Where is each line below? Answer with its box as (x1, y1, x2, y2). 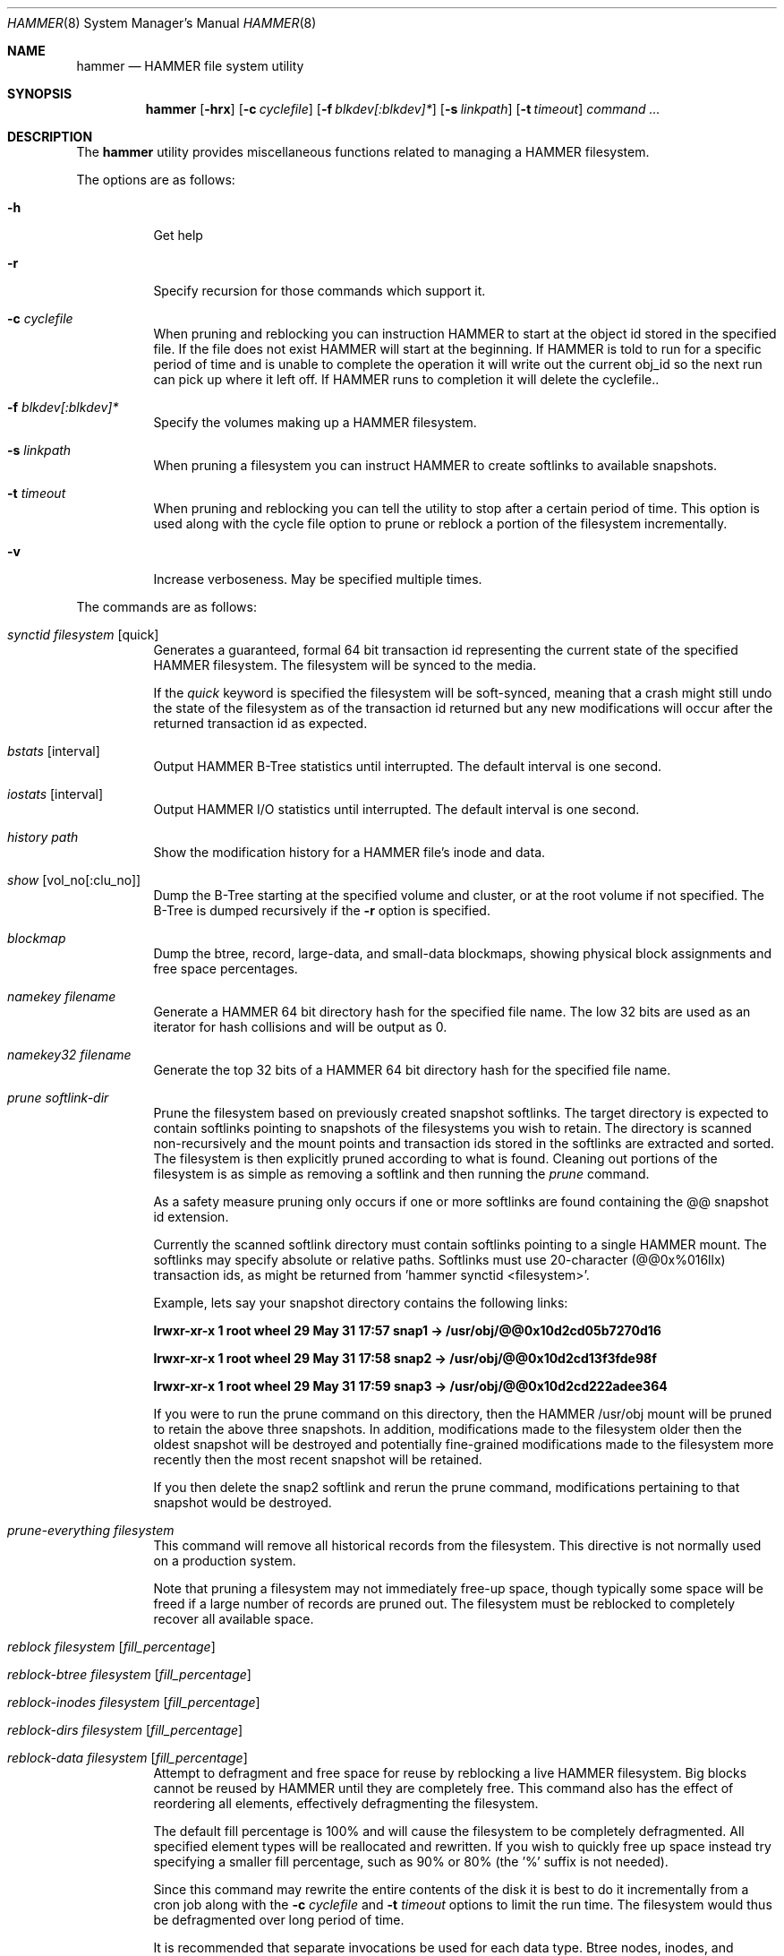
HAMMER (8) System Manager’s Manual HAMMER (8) (7, 15, 317, 30)
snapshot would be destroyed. (153, 1495, 332, 1510)
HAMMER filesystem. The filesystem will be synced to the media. (153, 657, 537, 673)
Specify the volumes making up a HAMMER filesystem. (153, 415, 477, 430)
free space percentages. (153, 961, 298, 976)
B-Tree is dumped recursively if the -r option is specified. (153, 903, 490, 918)
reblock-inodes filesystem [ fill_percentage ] (7, 1694, 260, 1710)
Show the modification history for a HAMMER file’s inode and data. (153, 845, 546, 860)
